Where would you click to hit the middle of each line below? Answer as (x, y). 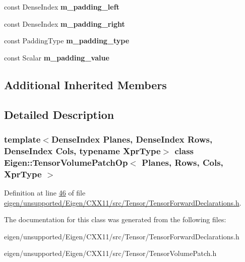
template (22, 139)
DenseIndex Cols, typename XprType (82, 150)
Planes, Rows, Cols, (182, 162)
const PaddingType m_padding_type (67, 41)
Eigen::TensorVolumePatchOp (66, 162)
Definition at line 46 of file (45, 192)
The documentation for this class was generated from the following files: (115, 219)
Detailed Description (59, 114)
